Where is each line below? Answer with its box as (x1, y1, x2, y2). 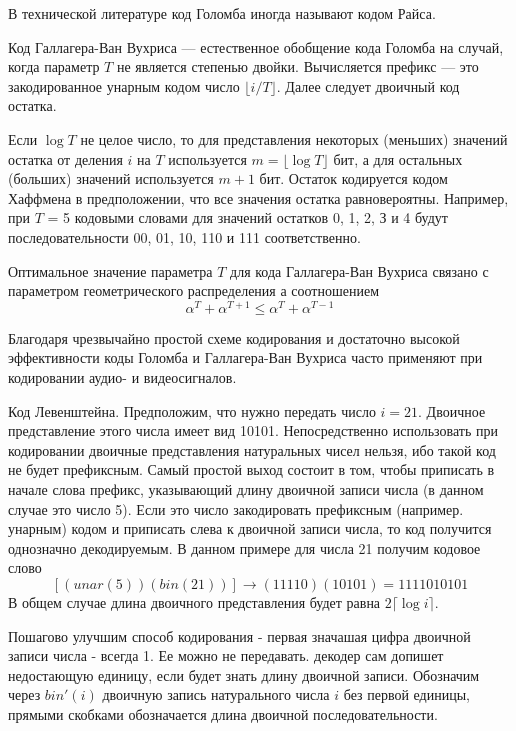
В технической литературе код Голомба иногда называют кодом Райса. (8, 3, 436, 23)
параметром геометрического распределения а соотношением (8, 280, 379, 301)
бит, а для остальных (333, 148, 463, 169)
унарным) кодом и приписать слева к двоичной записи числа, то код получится (8, 518, 492, 539)
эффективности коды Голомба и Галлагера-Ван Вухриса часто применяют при (8, 347, 483, 368)
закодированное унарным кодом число (8, 75, 240, 96)
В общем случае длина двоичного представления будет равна (8, 591, 381, 612)
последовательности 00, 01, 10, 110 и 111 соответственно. (8, 226, 361, 247)
